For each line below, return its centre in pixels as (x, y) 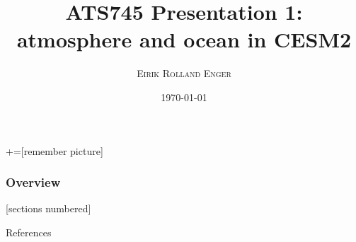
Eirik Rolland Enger (184, 73)
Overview (33, 182)
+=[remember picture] (54, 150)
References (29, 232)
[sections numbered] (48, 208)
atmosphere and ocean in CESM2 (184, 39)
